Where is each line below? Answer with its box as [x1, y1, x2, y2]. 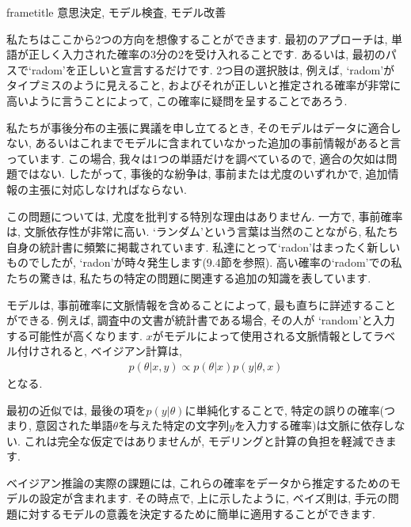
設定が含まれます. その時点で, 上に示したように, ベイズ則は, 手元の [39, 490, 388, 506]
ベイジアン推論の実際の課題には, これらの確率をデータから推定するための [6, 474, 390, 491]
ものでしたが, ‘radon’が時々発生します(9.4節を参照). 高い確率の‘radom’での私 [6, 254, 402, 271]
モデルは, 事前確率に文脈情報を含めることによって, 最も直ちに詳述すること [6, 296, 396, 313]
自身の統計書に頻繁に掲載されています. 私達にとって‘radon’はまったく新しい [6, 238, 401, 255]
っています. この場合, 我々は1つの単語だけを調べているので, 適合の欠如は [6, 150, 386, 166]
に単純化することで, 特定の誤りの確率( [185, 401, 385, 418]
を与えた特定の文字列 [118, 417, 230, 434]
